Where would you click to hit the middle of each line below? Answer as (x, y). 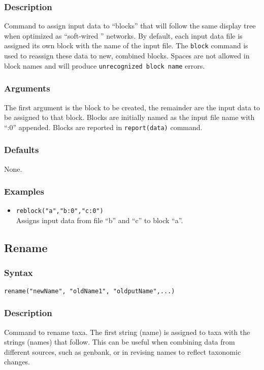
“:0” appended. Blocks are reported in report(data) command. (103, 127)
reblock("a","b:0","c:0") (60, 211)
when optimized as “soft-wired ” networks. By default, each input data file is (123, 35)
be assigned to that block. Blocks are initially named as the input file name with (129, 117)
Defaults (22, 150)
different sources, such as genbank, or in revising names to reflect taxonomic (123, 351)
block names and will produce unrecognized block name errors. (105, 65)
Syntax (19, 273)
